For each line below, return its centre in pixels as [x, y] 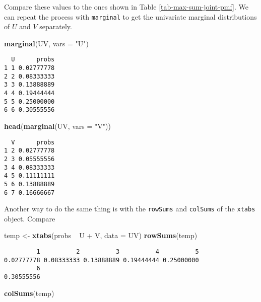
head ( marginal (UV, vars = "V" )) [57, 126]
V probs [33, 142]
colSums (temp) [29, 293]
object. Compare [30, 218]
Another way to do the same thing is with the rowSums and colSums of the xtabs [130, 209]
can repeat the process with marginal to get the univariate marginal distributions [130, 16]
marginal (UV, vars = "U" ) [46, 43]
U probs [33, 60]
